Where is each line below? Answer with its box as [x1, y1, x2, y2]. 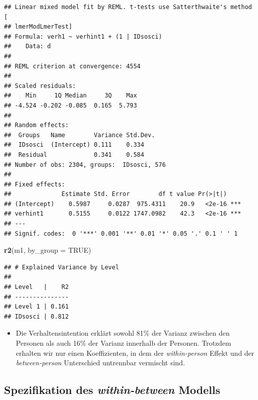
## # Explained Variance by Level [4, 263, 119, 271]
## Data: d [4, 43, 51, 50]
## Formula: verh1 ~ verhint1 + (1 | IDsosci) [4, 33, 162, 40]
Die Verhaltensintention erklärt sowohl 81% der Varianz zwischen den [16, 328, 230, 338]
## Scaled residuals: [4, 82, 76, 89]
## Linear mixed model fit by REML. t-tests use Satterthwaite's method [4, 4, 252, 11]
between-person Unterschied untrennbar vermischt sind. [16, 357, 185, 368]
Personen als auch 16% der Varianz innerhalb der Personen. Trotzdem [16, 338, 231, 348]
